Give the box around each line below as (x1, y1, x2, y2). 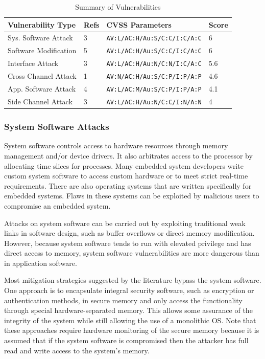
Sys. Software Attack (8, 32, 73, 43)
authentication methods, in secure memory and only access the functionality (4, 295, 243, 305)
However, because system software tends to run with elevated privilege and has (4, 237, 251, 248)
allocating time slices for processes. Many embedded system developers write (4, 160, 244, 171)
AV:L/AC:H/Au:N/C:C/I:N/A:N (106, 98, 202, 106)
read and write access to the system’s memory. (4, 345, 150, 355)
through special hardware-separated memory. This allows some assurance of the (4, 305, 253, 316)
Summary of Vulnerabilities (75, 2, 161, 12)
